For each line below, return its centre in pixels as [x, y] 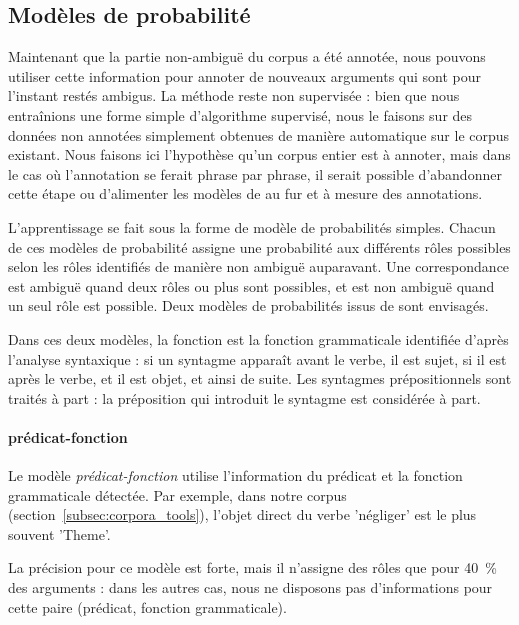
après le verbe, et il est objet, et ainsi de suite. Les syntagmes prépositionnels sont [260, 378]
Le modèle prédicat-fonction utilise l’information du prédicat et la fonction [235, 475]
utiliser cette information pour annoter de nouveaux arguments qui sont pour [245, 75]
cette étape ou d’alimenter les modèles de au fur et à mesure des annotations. [245, 193]
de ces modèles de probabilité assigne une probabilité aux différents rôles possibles [259, 246]
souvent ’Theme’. [59, 533]
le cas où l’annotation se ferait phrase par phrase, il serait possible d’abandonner [255, 173]
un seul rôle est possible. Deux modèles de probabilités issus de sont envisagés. [248, 305]
